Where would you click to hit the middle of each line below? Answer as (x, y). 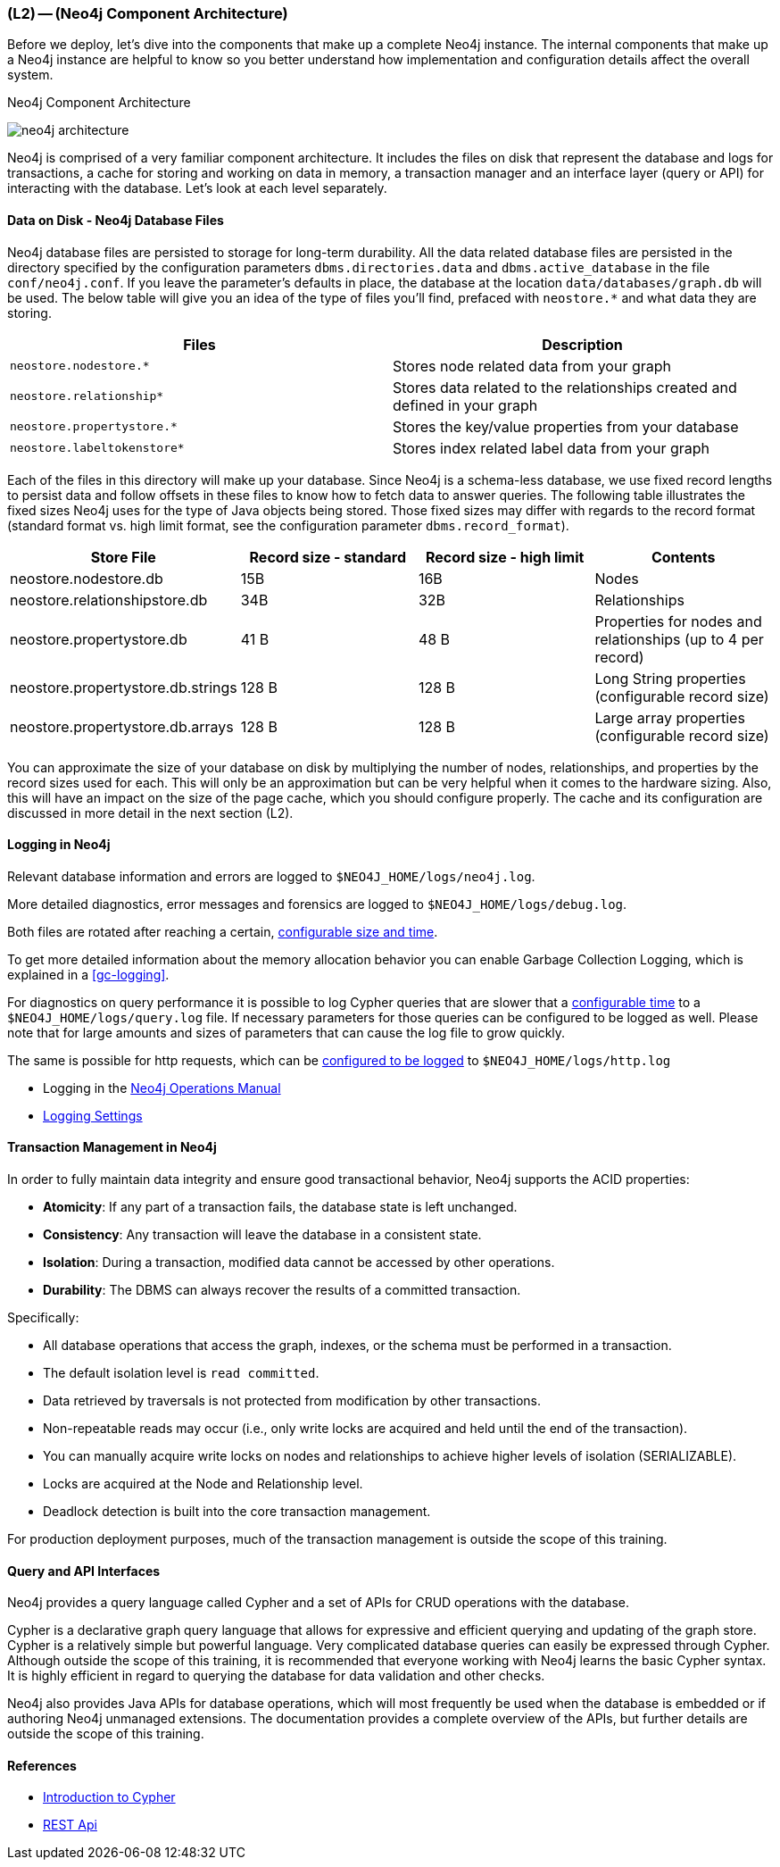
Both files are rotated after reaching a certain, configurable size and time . (223, 931)
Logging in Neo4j (59, 845)
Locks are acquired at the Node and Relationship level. (203, 1484)
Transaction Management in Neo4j (112, 1147)
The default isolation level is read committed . (181, 1373)
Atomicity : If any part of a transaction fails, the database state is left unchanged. (280, 1207)
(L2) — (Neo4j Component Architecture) (148, 13)
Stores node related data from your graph (532, 366)
